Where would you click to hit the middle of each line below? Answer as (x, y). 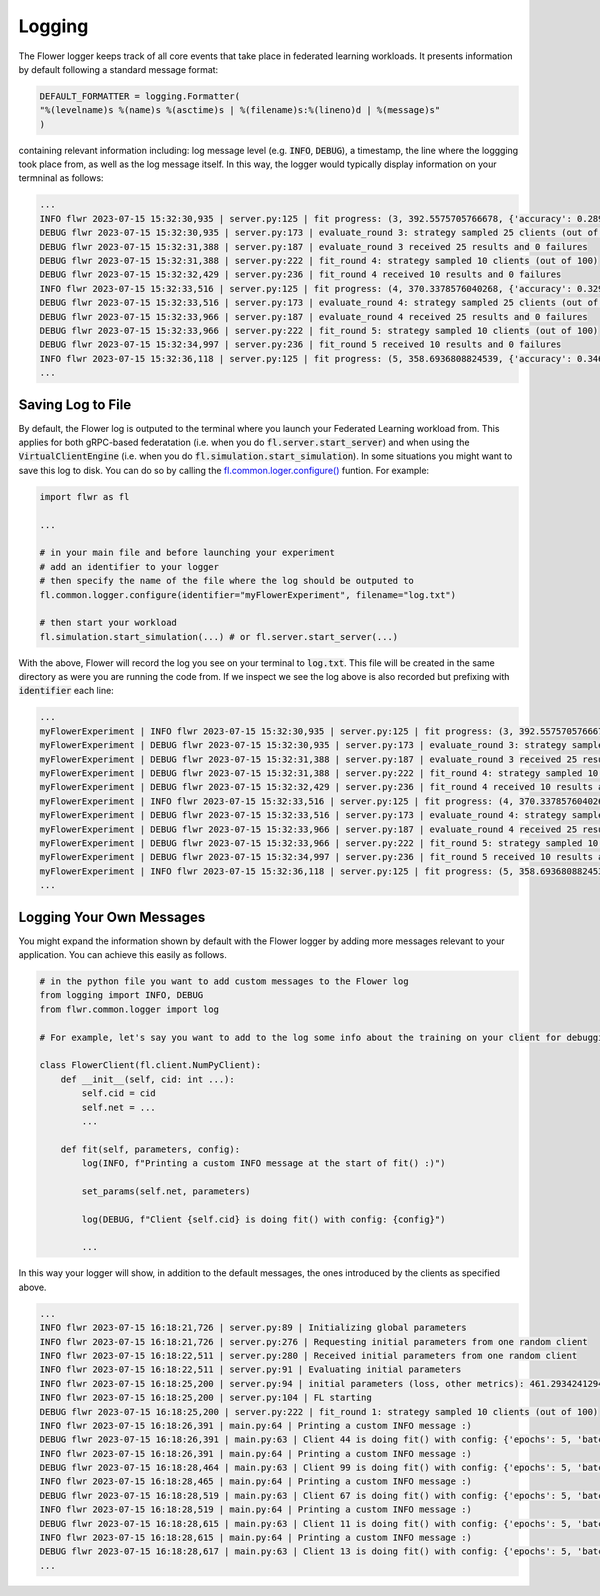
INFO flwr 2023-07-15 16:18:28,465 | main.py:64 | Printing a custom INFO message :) (255, 1481)
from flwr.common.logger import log (129, 1009)
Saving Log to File (75, 404)
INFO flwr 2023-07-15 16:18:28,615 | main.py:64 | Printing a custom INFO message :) (255, 1538)
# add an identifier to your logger (129, 566)
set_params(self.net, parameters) (166, 1191)
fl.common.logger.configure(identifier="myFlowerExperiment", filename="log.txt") (248, 594)
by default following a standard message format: (118, 69)
